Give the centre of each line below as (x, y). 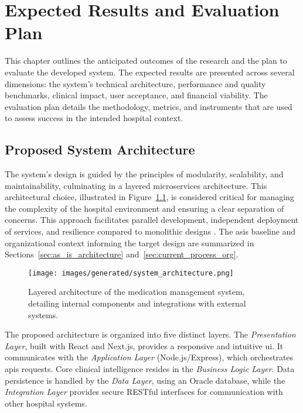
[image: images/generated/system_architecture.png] (131, 273)
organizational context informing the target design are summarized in (130, 242)
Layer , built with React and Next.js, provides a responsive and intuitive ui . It (144, 345)
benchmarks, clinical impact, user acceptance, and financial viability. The (136, 95)
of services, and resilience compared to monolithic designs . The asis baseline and (150, 231)
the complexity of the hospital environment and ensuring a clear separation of (144, 208)
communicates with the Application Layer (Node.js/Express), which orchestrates (149, 357)
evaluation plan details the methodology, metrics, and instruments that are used (149, 106)
